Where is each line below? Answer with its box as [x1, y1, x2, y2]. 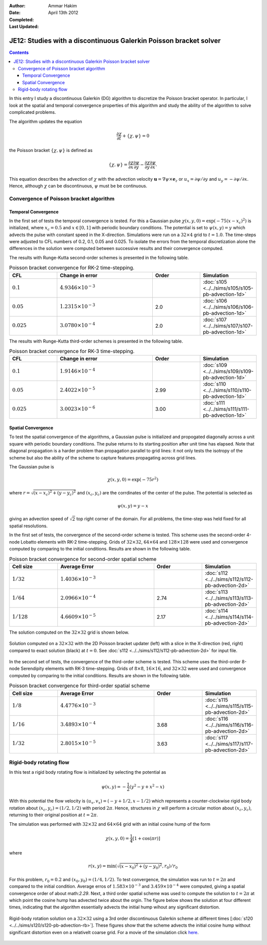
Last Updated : [9, 24, 39, 30]
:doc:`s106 [203, 297, 227, 304]
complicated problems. [9, 109, 56, 115]
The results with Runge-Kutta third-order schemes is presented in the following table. [9, 338, 183, 344]
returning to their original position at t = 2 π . [9, 812, 98, 818]
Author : [9, 3, 26, 8]
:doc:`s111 [203, 399, 225, 406]
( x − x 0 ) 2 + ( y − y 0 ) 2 [119, 862, 162, 870]
